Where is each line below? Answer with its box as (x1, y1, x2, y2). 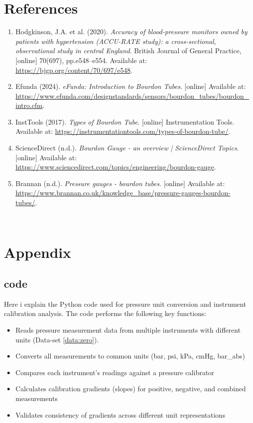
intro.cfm (15, 100, 43, 110)
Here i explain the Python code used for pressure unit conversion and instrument (4, 298, 246, 309)
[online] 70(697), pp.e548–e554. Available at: (15, 55, 147, 65)
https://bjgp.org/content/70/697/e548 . (15, 64, 133, 75)
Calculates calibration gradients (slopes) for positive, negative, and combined (15, 383, 246, 394)
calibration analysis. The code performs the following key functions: (4, 308, 207, 318)
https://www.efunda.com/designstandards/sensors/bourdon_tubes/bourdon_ (15, 90, 249, 101)
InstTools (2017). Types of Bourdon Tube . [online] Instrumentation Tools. (15, 116, 234, 127)
